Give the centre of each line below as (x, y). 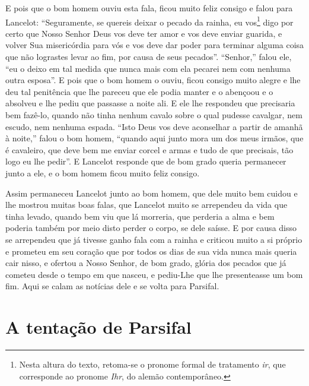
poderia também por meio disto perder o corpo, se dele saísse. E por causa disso (151, 228)
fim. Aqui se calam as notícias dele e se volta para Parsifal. (112, 286)
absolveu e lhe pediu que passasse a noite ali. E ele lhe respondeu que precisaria (150, 103)
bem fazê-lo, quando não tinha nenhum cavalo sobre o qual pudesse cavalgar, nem (154, 115)
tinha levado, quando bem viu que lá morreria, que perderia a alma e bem (140, 216)
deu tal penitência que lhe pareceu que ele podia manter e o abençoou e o (139, 91)
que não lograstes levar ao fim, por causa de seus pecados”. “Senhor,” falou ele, (149, 57)
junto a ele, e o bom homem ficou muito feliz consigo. (103, 173)
